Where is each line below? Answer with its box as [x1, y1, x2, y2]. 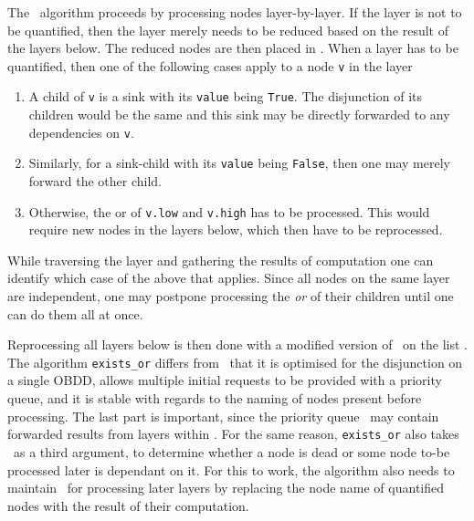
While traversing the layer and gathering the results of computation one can [7, 250, 434, 269]
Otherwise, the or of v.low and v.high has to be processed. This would [28, 202, 430, 221]
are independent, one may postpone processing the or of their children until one [7, 287, 454, 306]
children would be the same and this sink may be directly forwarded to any [28, 105, 450, 124]
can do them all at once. [7, 304, 143, 323]
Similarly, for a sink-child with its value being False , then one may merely [28, 153, 450, 172]
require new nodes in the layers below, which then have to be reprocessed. [28, 220, 443, 239]
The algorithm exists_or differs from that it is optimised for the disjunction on [7, 352, 463, 371]
